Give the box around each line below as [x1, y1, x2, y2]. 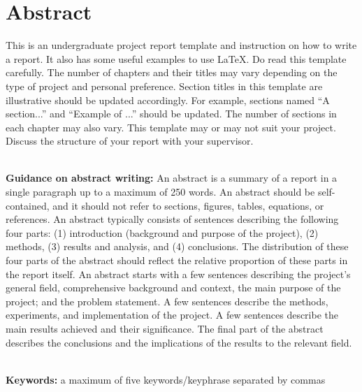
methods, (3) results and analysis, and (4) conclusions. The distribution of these [6, 239, 349, 254]
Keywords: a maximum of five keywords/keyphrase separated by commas [6, 372, 326, 386]
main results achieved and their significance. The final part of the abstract [6, 321, 324, 335]
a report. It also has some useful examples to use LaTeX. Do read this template [6, 51, 347, 66]
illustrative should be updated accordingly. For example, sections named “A [6, 92, 330, 107]
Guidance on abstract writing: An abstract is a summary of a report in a [6, 170, 338, 185]
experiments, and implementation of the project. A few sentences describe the [6, 307, 338, 322]
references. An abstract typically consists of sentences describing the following [6, 212, 339, 226]
